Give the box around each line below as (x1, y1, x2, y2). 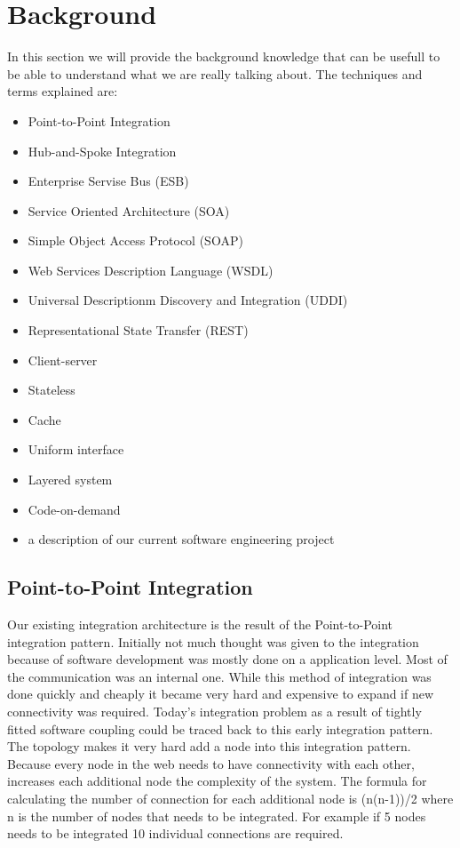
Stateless (28, 380, 75, 399)
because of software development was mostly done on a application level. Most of (7, 650, 448, 668)
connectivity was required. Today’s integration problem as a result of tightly (7, 701, 422, 720)
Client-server (28, 350, 98, 369)
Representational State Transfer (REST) (28, 321, 249, 340)
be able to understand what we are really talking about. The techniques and (7, 64, 423, 83)
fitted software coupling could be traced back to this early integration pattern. (7, 719, 433, 738)
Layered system (28, 470, 113, 489)
